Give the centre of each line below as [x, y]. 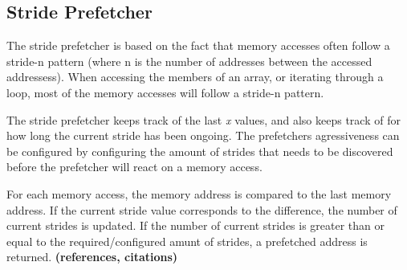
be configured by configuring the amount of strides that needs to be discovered [200, 151]
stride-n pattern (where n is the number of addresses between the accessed [189, 61]
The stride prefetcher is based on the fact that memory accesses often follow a [198, 45]
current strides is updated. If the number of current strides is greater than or [196, 225]
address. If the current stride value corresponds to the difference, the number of [202, 209]
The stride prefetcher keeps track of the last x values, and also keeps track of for [203, 119]
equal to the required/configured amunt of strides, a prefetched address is [187, 241]
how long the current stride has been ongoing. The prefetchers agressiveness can [203, 135]
